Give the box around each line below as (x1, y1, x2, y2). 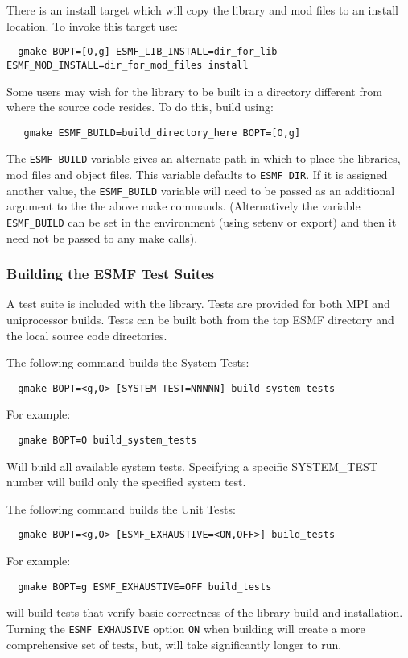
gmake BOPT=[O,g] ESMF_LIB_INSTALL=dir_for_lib (18, 46, 278, 58)
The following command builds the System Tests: (6, 354, 249, 371)
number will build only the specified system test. (6, 473, 246, 490)
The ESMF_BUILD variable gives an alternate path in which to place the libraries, (6, 150, 401, 167)
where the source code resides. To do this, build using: (6, 98, 274, 115)
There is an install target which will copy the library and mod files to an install (6, 2, 398, 18)
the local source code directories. (6, 327, 167, 344)
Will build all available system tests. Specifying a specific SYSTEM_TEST (6, 457, 377, 474)
